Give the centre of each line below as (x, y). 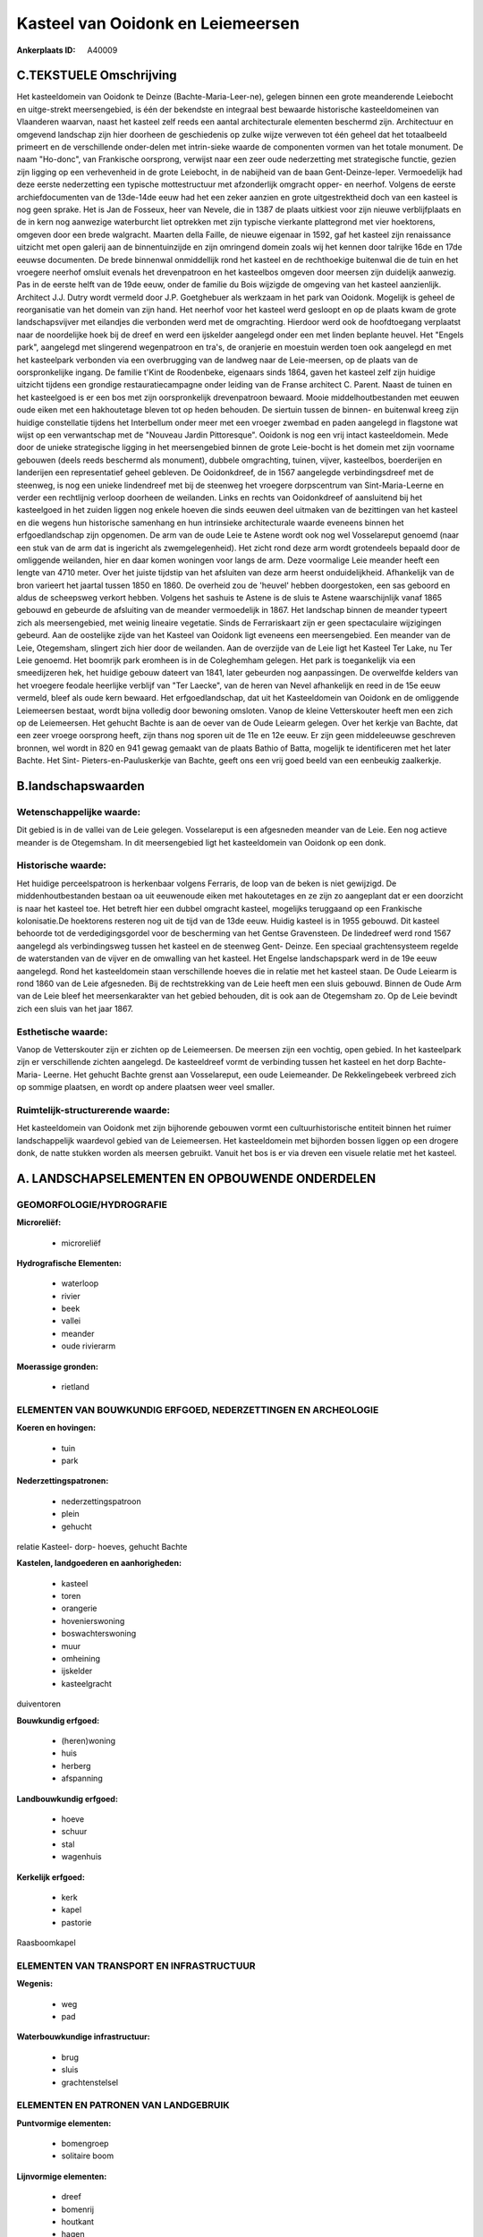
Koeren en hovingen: (56, 1428)
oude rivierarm (89, 1346)
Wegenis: (35, 1984)
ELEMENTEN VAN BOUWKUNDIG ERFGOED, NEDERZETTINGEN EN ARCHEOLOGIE (198, 1409)
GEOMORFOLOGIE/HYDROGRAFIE (92, 1204)
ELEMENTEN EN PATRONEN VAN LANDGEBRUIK (123, 2105)
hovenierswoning (93, 1620)
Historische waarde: (62, 865)
